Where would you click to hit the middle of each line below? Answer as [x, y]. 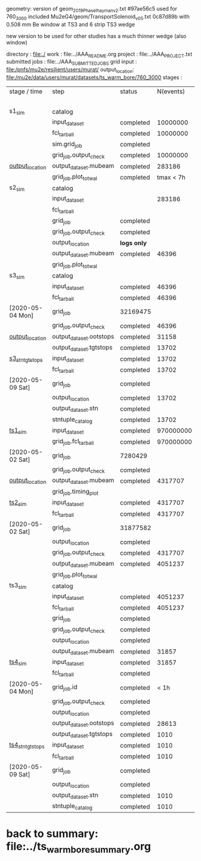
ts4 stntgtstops [27, 745]
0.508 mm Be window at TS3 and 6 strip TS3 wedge [71, 24]
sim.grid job [67, 144]
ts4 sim [18, 662]
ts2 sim [18, 503]
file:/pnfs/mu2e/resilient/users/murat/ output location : [70, 70]
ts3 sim [18, 586]
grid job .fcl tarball [73, 442]
